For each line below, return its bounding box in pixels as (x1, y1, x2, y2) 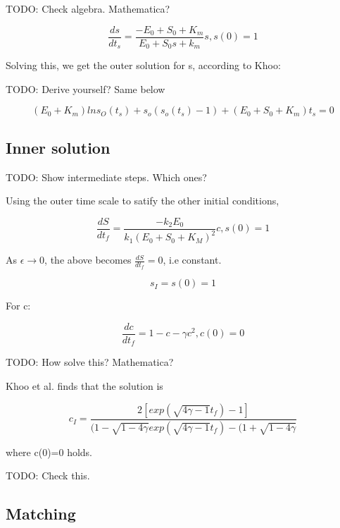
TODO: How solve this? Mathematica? (6, 355, 174, 369)
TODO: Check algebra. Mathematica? (6, 1, 170, 16)
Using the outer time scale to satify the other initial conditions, (6, 193, 279, 208)
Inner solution (6, 136, 111, 158)
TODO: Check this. (6, 468, 90, 483)
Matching (6, 503, 76, 524)
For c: (6, 298, 31, 313)
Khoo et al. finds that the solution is (6, 379, 163, 393)
